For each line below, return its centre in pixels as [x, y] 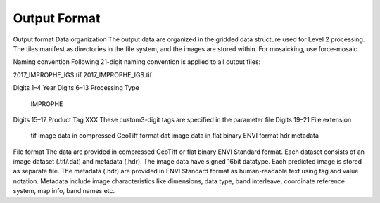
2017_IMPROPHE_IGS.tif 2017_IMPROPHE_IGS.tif [83, 74]
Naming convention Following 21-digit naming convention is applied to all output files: [137, 62]
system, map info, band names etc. [64, 191]
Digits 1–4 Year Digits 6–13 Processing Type [76, 88]
